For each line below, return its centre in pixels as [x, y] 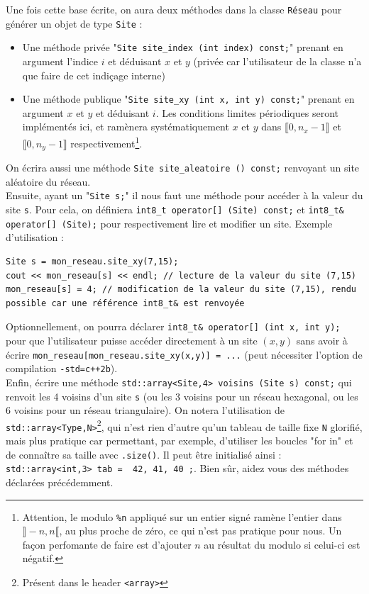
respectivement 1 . [106, 142]
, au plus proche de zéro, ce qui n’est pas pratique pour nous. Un [200, 531]
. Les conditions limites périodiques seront [247, 112]
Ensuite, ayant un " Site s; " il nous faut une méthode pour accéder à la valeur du [184, 195]
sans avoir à [322, 340]
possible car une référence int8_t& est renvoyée [125, 303]
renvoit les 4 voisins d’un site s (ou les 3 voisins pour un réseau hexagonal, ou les [182, 396]
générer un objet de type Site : [74, 23]
